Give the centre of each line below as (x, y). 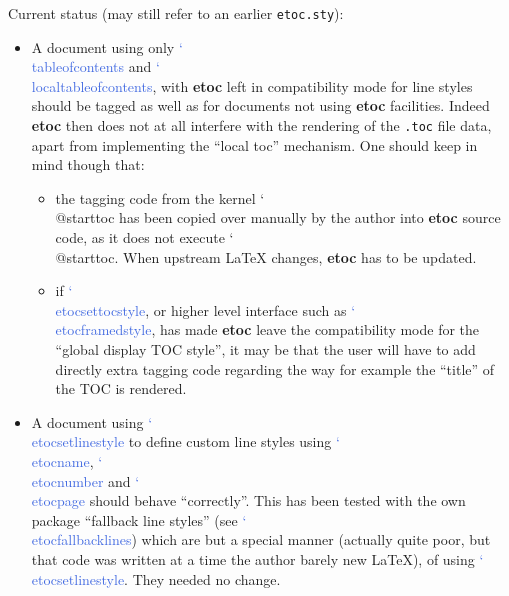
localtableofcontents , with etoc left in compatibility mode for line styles (252, 85)
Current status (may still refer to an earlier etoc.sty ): (176, 13)
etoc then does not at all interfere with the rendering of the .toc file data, (261, 125)
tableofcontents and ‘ (95, 66)
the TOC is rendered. (121, 388)
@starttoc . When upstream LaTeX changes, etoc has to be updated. (266, 256)
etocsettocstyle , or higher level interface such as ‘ (205, 309)
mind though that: (88, 164)
